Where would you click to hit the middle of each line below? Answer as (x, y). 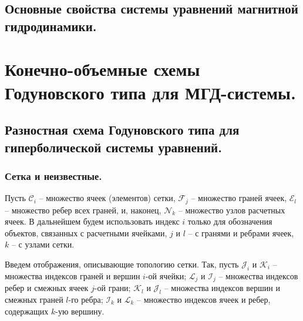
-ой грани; (112, 288)
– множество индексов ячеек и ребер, (204, 299)
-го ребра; (86, 299)
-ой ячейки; (166, 275)
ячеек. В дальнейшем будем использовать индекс (92, 221)
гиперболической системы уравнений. (113, 147)
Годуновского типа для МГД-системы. (150, 92)
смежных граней (34, 299)
